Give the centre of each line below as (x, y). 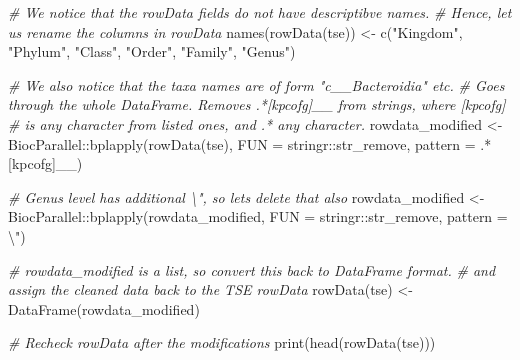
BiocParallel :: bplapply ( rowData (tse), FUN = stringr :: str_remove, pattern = (242, 143)
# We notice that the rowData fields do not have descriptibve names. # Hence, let (260, 12)
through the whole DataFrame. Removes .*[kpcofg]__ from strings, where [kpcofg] (257, 104)
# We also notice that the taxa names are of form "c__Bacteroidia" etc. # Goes (256, 84)
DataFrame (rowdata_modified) (104, 308)
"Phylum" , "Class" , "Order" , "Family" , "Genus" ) (152, 51)
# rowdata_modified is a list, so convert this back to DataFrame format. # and (252, 269)
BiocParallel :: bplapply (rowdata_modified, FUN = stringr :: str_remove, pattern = (258, 216)
